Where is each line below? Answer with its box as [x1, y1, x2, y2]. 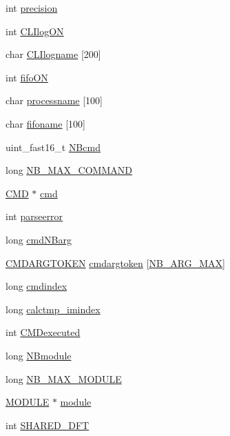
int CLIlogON [6, 23, 64, 38]
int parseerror [6, 209, 63, 224]
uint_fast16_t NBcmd [6, 139, 101, 154]
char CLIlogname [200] [6, 47, 101, 61]
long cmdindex [6, 279, 67, 293]
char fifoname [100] [6, 116, 85, 130]
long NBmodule [6, 348, 72, 362]
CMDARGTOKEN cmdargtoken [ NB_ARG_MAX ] [6, 255, 225, 270]
